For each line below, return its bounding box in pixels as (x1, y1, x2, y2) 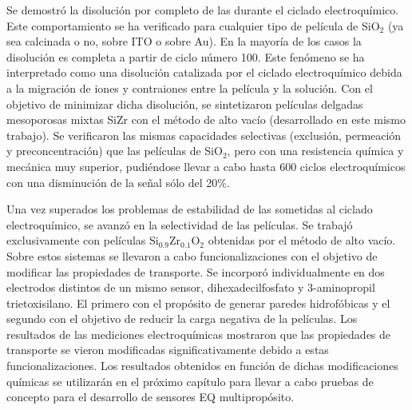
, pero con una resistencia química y (227, 142, 404, 159)
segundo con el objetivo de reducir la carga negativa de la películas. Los (6, 310, 358, 327)
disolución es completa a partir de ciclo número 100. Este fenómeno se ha (6, 48, 365, 65)
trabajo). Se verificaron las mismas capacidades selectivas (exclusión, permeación (6, 126, 402, 143)
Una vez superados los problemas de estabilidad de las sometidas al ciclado (6, 201, 373, 217)
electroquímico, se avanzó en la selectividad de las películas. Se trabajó (6, 216, 353, 233)
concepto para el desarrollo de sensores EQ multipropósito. (6, 388, 295, 405)
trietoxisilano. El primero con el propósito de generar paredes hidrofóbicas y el (6, 294, 390, 311)
